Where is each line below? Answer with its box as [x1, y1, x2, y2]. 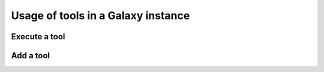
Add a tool [11, 51, 50, 61]
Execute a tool [11, 32, 65, 42]
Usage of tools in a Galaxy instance [11, 9, 190, 22]
